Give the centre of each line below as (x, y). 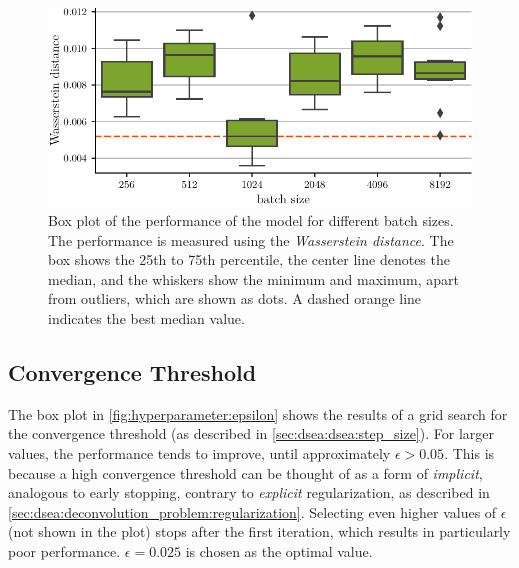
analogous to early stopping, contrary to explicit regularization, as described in (249, 492)
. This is (469, 453)
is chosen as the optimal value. (279, 551)
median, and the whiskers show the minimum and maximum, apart (253, 278)
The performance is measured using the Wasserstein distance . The (251, 239)
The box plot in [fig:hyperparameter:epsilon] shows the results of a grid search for (258, 413)
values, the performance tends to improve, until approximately (199, 453)
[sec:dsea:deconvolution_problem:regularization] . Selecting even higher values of (252, 511)
